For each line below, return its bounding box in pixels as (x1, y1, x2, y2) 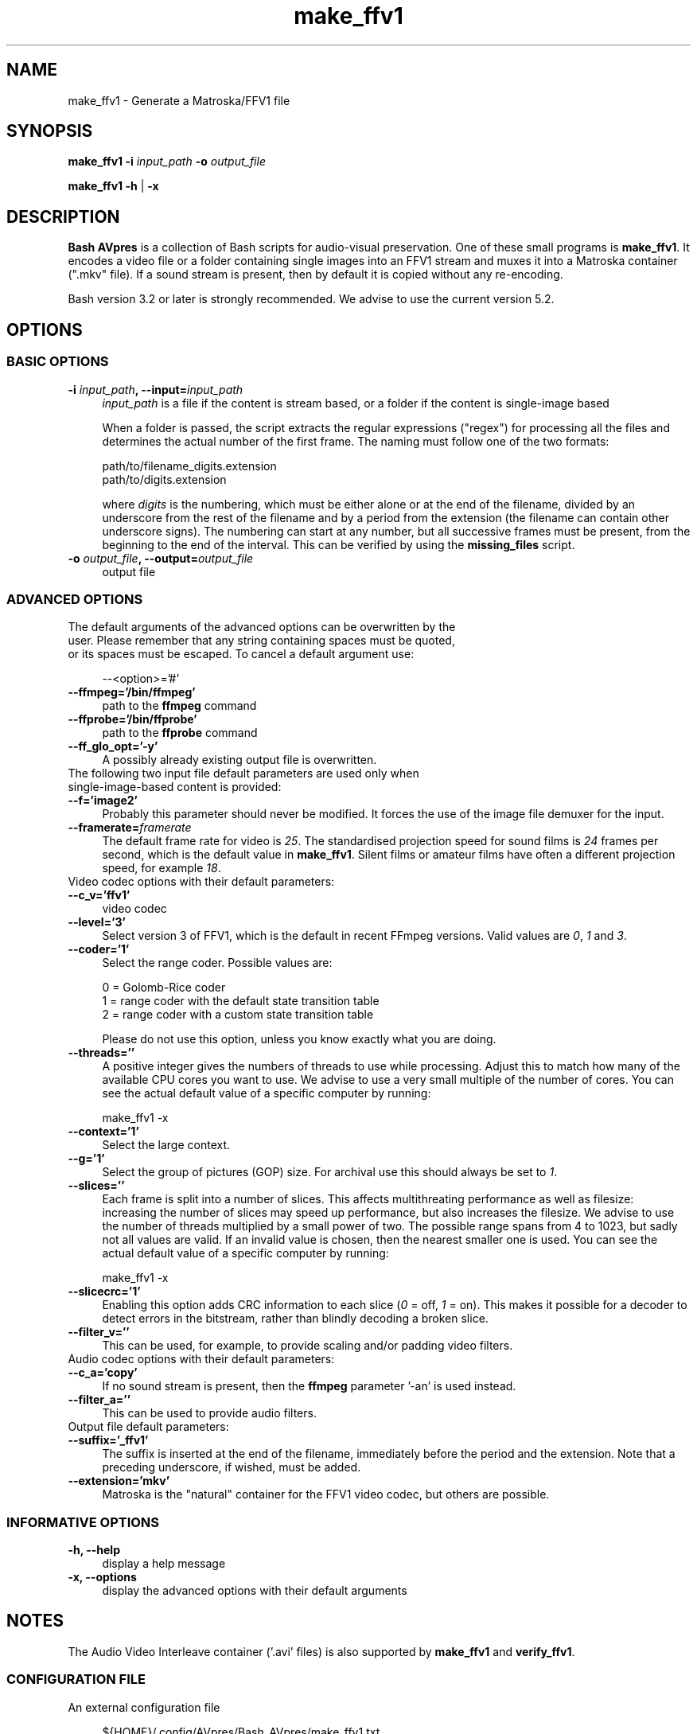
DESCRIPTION (6, 206, 120, 227)
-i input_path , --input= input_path (68, 382, 243, 396)
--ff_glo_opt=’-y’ (68, 739, 158, 754)
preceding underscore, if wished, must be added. (102, 1460, 361, 1475)
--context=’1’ (68, 1124, 139, 1139)
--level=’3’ (68, 915, 126, 929)
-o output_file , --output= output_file (68, 551, 254, 565)
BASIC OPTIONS (6, 353, 109, 370)
